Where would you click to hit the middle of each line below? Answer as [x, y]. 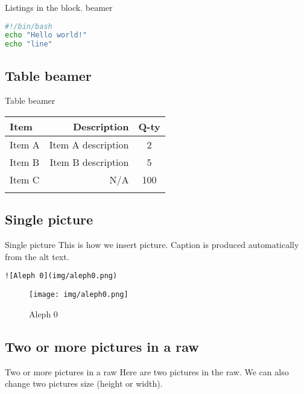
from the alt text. [37, 256]
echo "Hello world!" [46, 35]
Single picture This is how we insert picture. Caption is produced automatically [152, 245]
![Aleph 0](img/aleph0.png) [61, 276]
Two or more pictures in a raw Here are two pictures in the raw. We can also [147, 371]
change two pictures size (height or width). [84, 383]
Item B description [89, 162]
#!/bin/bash [29, 26]
